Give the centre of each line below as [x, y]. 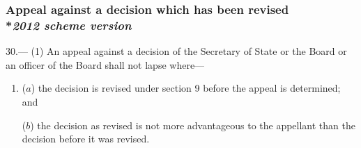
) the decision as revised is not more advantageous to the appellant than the [193, 125]
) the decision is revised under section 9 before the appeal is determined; [186, 88]
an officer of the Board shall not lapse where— [105, 64]
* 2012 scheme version [69, 25]
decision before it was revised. [86, 139]
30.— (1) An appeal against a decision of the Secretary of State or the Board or [176, 51]
